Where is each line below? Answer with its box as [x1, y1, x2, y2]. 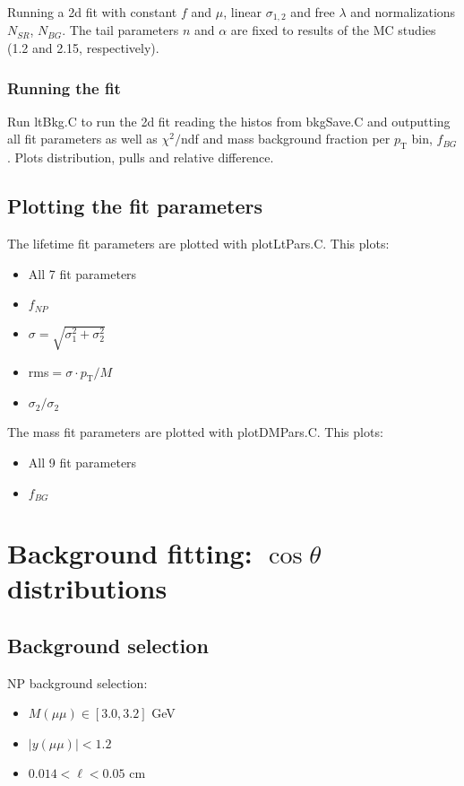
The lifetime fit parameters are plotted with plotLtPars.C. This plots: [7, 234, 390, 253]
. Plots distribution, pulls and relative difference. [7, 148, 274, 167]
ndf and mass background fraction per [181, 129, 391, 148]
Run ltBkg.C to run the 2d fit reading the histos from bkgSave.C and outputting [7, 111, 451, 130]
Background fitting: [7, 535, 253, 572]
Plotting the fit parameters [7, 192, 263, 220]
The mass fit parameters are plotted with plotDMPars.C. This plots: [7, 423, 383, 441]
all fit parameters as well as [7, 129, 158, 148]
